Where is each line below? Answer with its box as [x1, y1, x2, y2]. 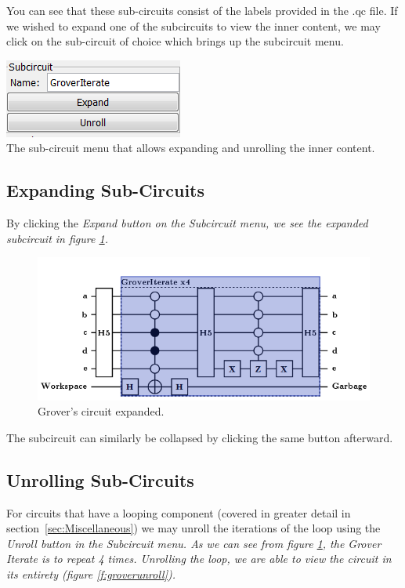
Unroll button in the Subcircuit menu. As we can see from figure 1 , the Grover [6, 535, 381, 551]
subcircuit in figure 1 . [6, 230, 108, 246]
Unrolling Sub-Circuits [6, 467, 194, 492]
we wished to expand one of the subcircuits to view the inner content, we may [6, 17, 381, 34]
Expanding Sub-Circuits [6, 178, 205, 202]
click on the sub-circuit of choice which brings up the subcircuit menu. [6, 33, 344, 49]
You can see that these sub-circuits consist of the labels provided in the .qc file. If [6, 2, 398, 18]
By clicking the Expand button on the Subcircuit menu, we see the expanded [6, 215, 368, 231]
